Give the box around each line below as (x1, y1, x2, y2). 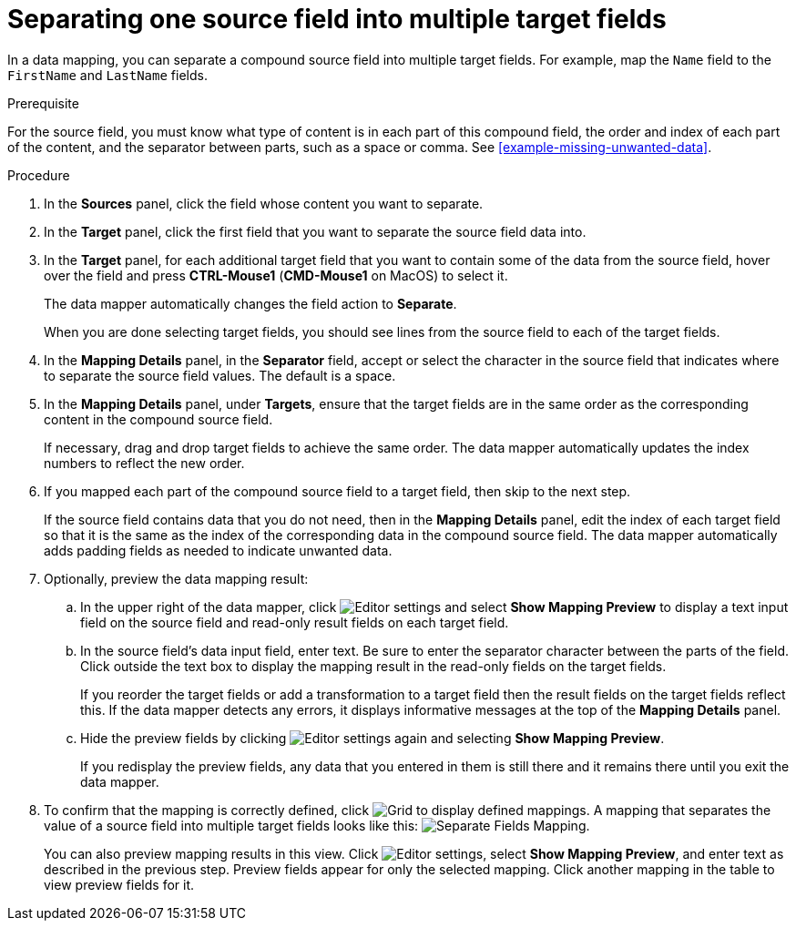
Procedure (7, 167, 70, 183)
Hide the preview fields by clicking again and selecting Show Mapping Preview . (80, 729, 665, 746)
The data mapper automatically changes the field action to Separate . (44, 295, 457, 311)
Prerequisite (7, 95, 79, 111)
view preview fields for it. (44, 876, 195, 892)
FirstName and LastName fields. (7, 66, 208, 83)
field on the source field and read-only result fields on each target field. (80, 614, 509, 630)
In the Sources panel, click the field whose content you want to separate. (44, 195, 484, 211)
